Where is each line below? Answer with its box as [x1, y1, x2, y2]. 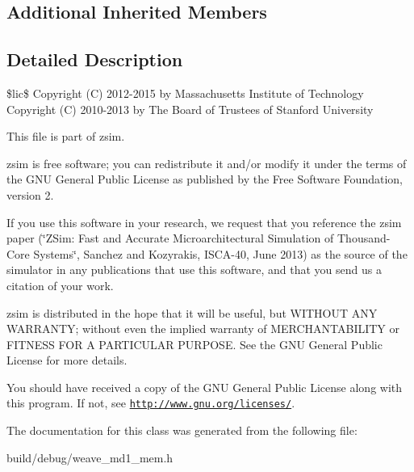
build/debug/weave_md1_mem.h [6, 449, 174, 466]
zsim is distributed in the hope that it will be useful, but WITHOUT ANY [6, 304, 378, 321]
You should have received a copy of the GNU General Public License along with [6, 378, 403, 395]
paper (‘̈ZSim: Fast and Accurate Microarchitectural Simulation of [6, 230, 334, 247]
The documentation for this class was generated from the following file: [6, 422, 358, 439]
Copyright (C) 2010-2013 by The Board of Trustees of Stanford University [6, 100, 374, 117]
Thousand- [337, 230, 391, 247]
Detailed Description [6, 47, 183, 72]
